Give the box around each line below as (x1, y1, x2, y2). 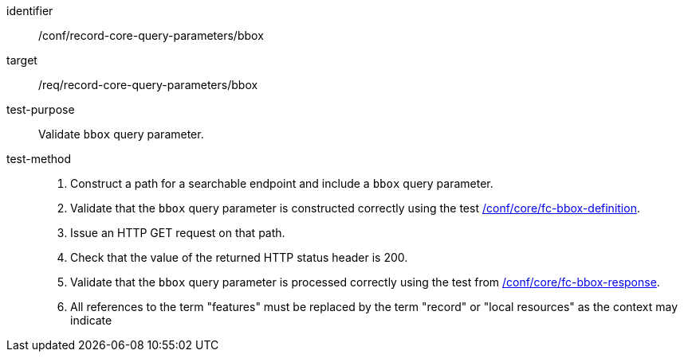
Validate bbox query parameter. (38, 127, 204, 141)
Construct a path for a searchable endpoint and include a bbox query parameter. (70, 177, 493, 190)
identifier (6, 4, 53, 18)
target (6, 53, 37, 67)
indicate (70, 313, 112, 327)
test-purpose (6, 103, 75, 116)
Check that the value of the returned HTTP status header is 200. (70, 251, 408, 264)
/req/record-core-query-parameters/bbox (38, 78, 258, 91)
